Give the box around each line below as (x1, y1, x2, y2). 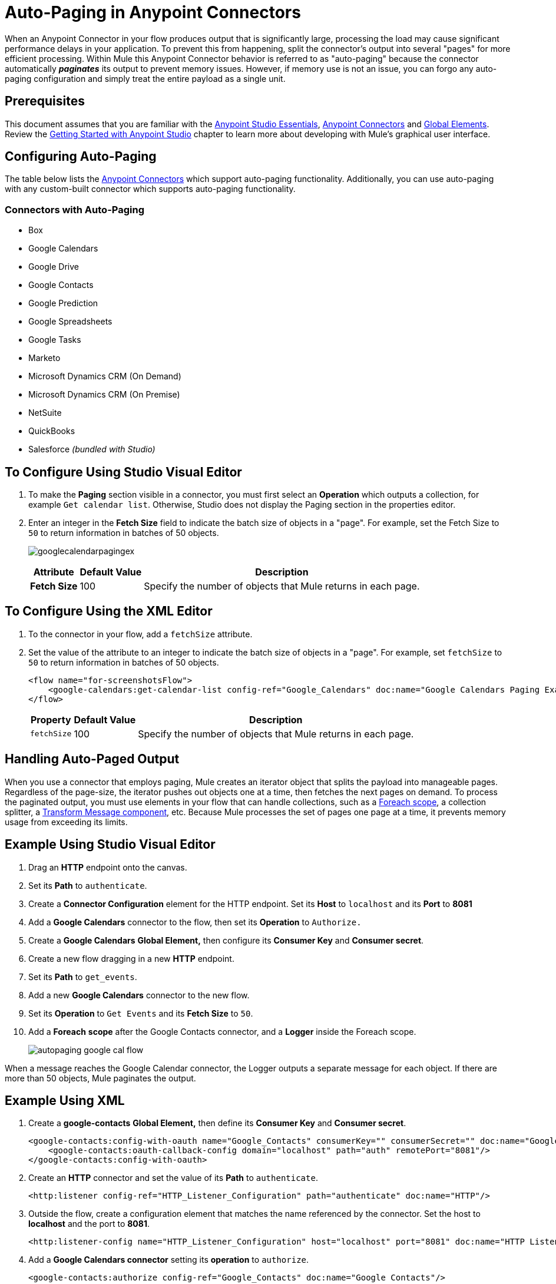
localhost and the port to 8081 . (28, 1219, 150, 1229)
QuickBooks (28, 426, 75, 436)
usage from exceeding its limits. (5, 816, 128, 827)
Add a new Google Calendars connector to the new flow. (28, 990, 250, 1000)
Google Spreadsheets (28, 316, 112, 327)
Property (30, 713, 71, 726)
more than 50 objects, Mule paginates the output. (5, 1073, 196, 1083)
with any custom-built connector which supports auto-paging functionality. (5, 184, 296, 194)
